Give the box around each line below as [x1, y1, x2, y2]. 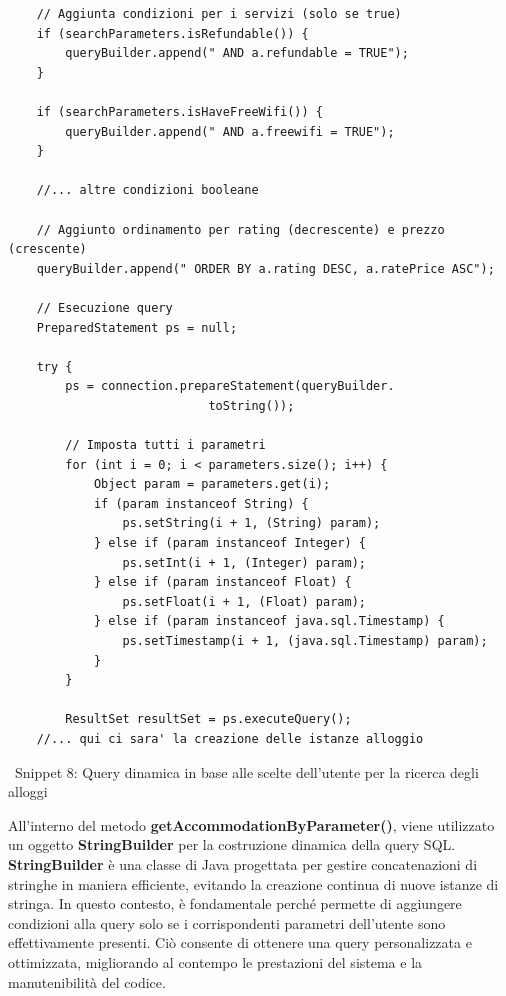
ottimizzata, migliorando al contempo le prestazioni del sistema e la [8, 951, 423, 972]
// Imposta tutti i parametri [65, 438, 266, 453]
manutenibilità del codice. [8, 971, 166, 992]
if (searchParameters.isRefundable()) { [36, 26, 309, 41]
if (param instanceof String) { [93, 496, 309, 511]
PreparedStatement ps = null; [36, 320, 238, 335]
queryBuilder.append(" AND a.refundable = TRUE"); [65, 46, 409, 61]
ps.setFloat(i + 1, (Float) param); [122, 594, 366, 609]
